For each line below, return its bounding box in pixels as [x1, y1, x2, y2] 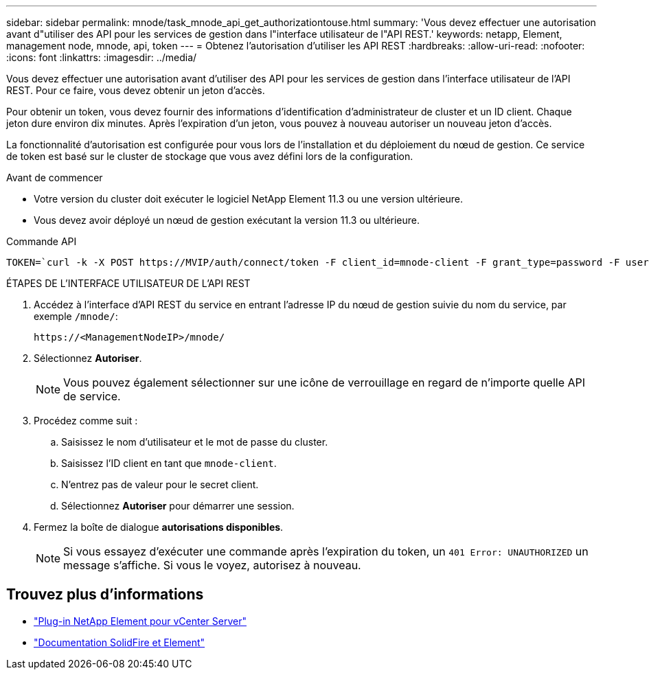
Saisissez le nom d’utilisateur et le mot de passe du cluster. [61, 436, 328, 448]
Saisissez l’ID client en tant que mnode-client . [61, 457, 277, 469]
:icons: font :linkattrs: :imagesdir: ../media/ [6, 52, 197, 63]
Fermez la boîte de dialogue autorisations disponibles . [34, 521, 284, 533]
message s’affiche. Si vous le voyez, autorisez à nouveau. [63, 558, 361, 572]
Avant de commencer [6, 172, 103, 183]
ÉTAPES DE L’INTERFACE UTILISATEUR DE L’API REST [6, 277, 251, 289]
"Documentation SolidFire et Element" [34, 636, 205, 648]
